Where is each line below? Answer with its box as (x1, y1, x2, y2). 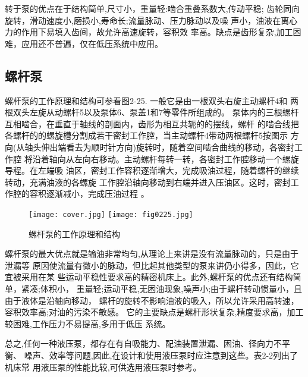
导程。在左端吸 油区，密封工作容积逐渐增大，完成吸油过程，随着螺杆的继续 (5, 164, 299, 177)
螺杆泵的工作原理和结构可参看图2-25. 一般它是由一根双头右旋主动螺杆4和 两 (5, 94, 298, 106)
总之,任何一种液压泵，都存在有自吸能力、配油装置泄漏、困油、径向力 (5, 337, 274, 350)
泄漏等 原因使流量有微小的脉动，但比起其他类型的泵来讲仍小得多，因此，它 (5, 259, 299, 271)
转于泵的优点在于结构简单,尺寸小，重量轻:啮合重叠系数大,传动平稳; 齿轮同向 (5, 2, 300, 14)
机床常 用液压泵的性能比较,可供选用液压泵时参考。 (5, 360, 202, 373)
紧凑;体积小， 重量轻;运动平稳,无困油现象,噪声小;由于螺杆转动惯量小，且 (21, 282, 303, 294)
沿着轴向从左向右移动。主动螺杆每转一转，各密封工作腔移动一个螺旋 (32, 152, 299, 165)
